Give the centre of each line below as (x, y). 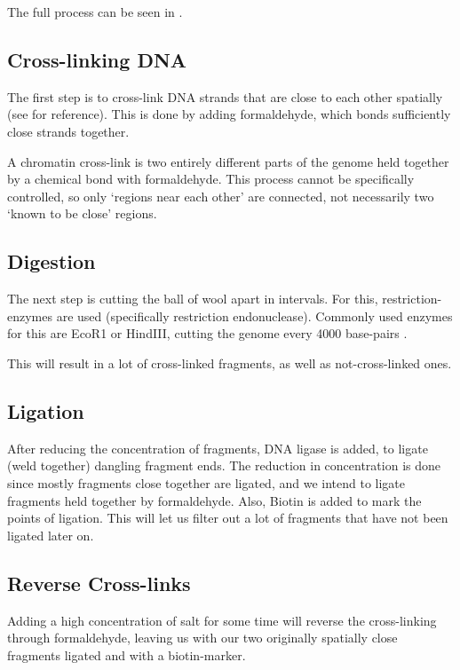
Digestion (52, 261)
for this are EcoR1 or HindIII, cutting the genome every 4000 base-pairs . (207, 333)
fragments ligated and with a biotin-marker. (127, 654)
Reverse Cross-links (99, 583)
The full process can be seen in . (95, 12)
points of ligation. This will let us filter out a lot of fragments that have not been (228, 518)
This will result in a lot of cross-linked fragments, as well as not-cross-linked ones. (230, 363)
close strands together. (68, 131)
